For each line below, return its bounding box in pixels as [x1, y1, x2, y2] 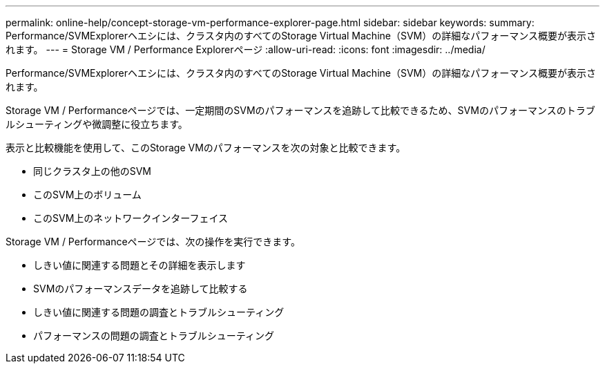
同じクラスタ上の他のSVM [33, 165, 152, 177]
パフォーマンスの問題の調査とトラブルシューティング [33, 330, 274, 341]
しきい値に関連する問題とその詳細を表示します [33, 259, 246, 271]
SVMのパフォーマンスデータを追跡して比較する [33, 283, 248, 294]
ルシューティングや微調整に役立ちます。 [6, 118, 188, 130]
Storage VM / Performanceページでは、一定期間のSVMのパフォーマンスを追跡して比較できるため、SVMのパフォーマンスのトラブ [6, 104, 595, 116]
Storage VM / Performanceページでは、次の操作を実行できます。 [6, 236, 300, 247]
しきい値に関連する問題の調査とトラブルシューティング [33, 306, 285, 318]
